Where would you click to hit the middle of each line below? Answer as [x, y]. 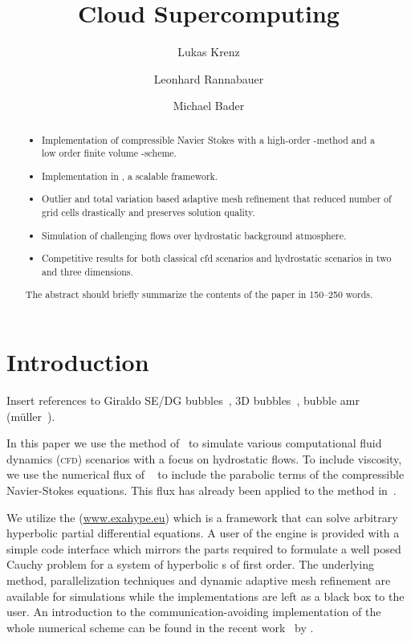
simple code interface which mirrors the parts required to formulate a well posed [204, 548]
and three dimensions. [87, 271]
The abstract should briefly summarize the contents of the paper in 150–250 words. [199, 294]
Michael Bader [209, 106]
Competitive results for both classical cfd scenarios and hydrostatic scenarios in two [217, 258]
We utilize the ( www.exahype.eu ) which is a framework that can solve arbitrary [202, 517]
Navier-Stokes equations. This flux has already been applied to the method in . [201, 490]
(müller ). [31, 416]
